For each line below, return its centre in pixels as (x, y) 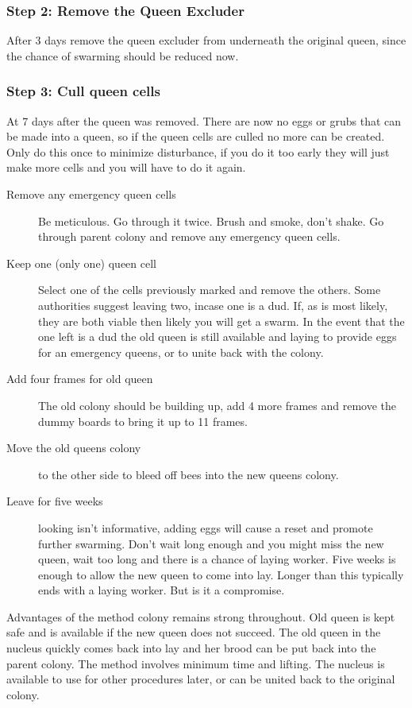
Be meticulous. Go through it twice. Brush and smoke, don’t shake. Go (211, 221)
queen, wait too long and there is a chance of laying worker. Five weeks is (217, 559)
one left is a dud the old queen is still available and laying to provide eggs (218, 337)
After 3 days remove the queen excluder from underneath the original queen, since (206, 40)
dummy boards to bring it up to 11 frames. (143, 421)
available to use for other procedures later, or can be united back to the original (201, 679)
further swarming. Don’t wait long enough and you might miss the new (211, 543)
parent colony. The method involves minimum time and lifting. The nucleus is (196, 663)
